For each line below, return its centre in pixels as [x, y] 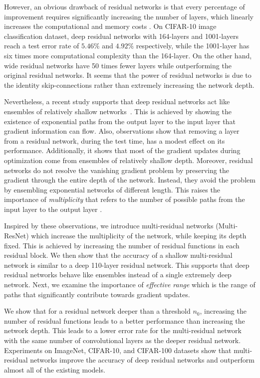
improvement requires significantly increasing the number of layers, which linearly [129, 16]
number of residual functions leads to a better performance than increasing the [125, 320]
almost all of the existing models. [55, 369]
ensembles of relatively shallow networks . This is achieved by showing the [118, 111]
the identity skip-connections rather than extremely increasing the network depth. [129, 85]
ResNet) [16, 236]
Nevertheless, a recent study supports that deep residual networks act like [117, 101]
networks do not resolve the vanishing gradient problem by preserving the [117, 170]
